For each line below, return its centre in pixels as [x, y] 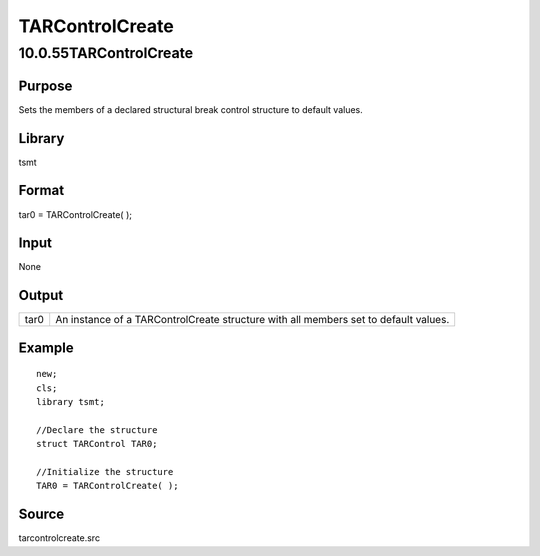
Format [41, 190]
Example [46, 347]
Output [41, 295]
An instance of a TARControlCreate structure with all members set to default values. [252, 320]
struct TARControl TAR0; [97, 444]
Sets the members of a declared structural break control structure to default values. [191, 109]
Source [41, 514]
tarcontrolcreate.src [59, 538]
